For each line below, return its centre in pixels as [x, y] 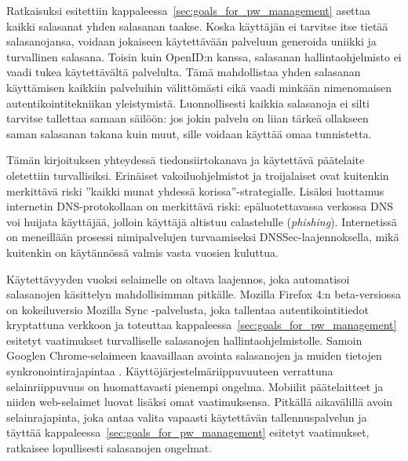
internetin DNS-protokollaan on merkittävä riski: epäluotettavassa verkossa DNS [200, 206]
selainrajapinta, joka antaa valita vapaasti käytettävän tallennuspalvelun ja [187, 417]
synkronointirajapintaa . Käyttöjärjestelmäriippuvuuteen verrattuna [170, 371]
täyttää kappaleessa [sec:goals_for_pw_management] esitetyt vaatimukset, [188, 432]
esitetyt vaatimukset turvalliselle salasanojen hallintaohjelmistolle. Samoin [184, 340]
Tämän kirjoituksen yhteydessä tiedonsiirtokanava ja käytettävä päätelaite [186, 160]
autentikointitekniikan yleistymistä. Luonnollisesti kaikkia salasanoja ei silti [188, 102]
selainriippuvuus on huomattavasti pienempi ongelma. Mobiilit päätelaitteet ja [195, 386]
